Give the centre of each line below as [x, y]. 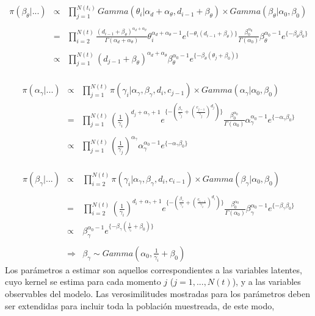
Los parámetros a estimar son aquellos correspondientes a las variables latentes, [154, 269]
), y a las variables [266, 282]
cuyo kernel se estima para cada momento [83, 282]
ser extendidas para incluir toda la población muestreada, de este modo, [140, 305]
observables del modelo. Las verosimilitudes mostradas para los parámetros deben [158, 293]
